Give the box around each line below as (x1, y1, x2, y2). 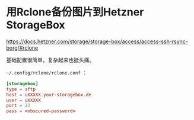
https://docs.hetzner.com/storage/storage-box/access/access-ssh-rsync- (6, 38, 189, 45)
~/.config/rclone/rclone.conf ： (6, 69, 88, 76)
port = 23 (6, 103, 31, 109)
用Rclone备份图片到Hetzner (6, 5, 144, 19)
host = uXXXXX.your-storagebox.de (6, 92, 92, 98)
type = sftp (6, 86, 36, 92)
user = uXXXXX (6, 97, 42, 103)
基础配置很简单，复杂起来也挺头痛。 (6, 56, 95, 63)
